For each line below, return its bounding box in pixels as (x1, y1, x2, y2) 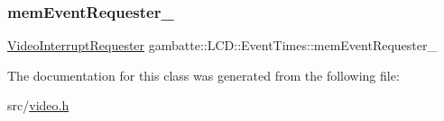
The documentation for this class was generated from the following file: (7, 65, 400, 84)
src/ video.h (7, 96, 69, 115)
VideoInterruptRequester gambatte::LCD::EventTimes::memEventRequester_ (7, 36, 437, 55)
